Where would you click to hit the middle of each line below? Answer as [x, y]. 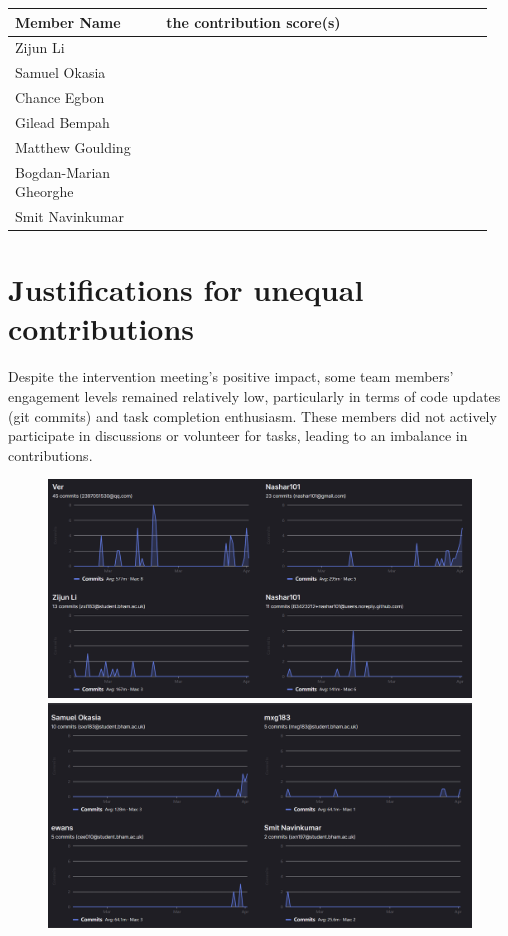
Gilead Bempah [62, 121]
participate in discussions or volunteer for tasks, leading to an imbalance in [238, 435]
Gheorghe [44, 191]
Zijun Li [40, 47]
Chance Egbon [60, 97]
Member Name [68, 21]
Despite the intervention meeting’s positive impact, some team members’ [231, 376]
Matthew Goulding [73, 146]
